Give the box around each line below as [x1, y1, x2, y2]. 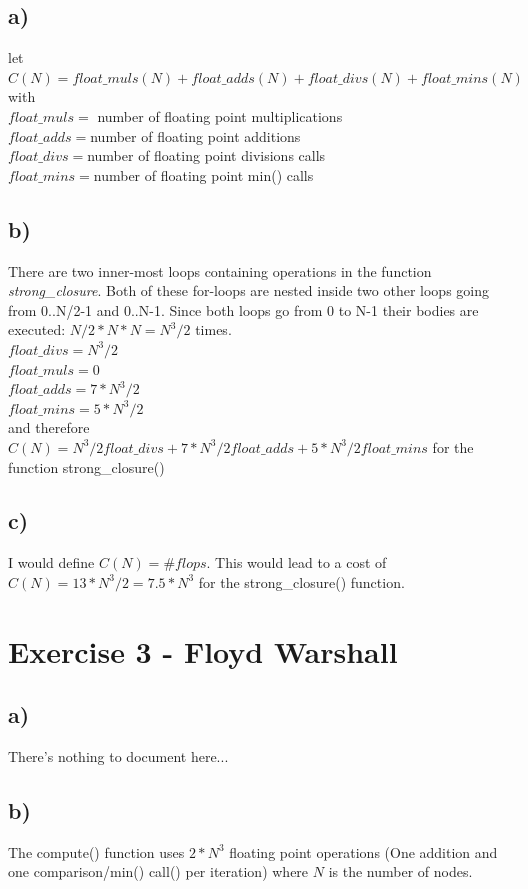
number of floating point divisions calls [87, 145, 326, 166]
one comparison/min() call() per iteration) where [8, 861, 309, 882]
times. [195, 319, 232, 340]
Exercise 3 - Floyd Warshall [8, 630, 398, 671]
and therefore [8, 417, 90, 438]
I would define [8, 552, 95, 573]
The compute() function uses [8, 841, 185, 862]
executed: [8, 319, 66, 340]
